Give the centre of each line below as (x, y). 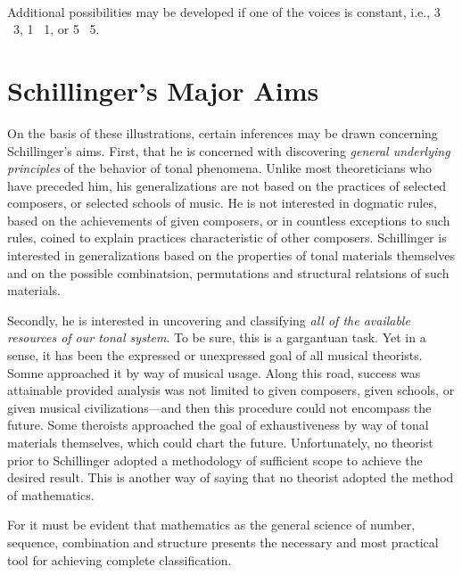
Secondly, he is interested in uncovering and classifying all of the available (209, 320)
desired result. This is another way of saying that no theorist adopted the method (231, 477)
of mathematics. (51, 494)
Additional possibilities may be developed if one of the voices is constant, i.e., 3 (224, 11)
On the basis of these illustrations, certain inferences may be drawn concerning (223, 132)
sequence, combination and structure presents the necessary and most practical (223, 542)
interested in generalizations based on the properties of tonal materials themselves (231, 255)
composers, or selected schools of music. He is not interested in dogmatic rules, (222, 203)
